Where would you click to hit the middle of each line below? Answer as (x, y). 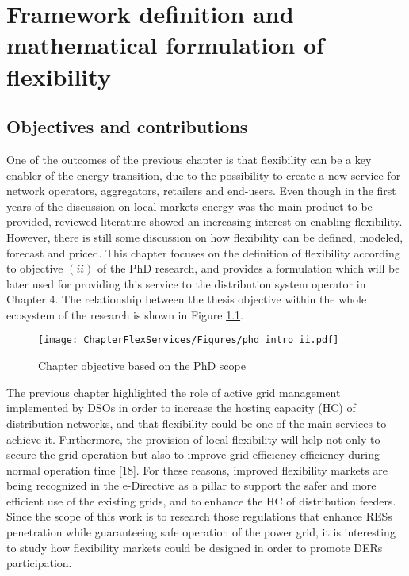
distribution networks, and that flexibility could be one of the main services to (197, 423)
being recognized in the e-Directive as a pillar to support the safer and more (191, 485)
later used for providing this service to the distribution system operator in (186, 283)
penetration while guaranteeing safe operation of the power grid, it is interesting (201, 532)
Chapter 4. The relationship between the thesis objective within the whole (187, 299)
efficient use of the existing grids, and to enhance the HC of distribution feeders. (201, 500)
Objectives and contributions (127, 126)
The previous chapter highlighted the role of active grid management (174, 392)
